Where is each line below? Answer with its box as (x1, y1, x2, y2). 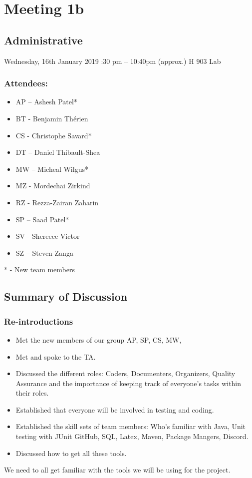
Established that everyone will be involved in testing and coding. (15, 404, 214, 415)
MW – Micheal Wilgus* (15, 163, 88, 174)
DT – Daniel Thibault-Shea (15, 147, 100, 157)
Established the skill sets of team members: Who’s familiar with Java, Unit (15, 421, 246, 432)
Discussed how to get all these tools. (15, 448, 127, 458)
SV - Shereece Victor (15, 231, 80, 241)
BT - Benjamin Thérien (15, 113, 88, 123)
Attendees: (4, 77, 48, 89)
